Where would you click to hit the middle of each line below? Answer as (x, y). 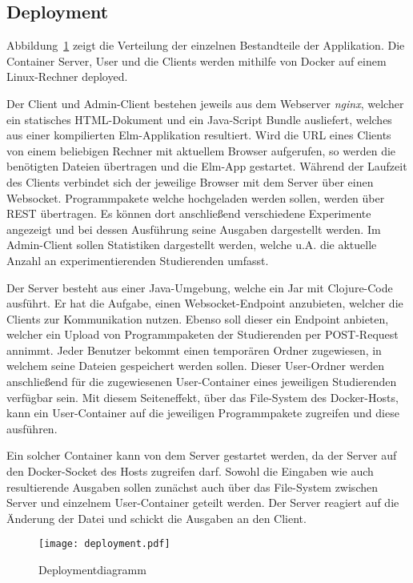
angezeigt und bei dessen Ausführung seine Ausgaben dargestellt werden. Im (194, 229)
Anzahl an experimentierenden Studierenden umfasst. (138, 260)
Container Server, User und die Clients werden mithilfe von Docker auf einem (196, 60)
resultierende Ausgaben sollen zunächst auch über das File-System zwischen (192, 487)
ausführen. (32, 428)
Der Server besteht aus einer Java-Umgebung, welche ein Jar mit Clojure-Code (200, 287)
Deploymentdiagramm (92, 570)
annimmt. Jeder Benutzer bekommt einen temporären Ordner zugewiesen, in (194, 350)
